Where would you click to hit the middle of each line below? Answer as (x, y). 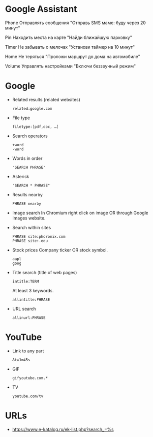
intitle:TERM (26, 281)
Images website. (29, 218)
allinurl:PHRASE (29, 318)
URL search (24, 309)
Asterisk (21, 176)
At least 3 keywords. (33, 290)
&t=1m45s (21, 360)
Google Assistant (41, 9)
